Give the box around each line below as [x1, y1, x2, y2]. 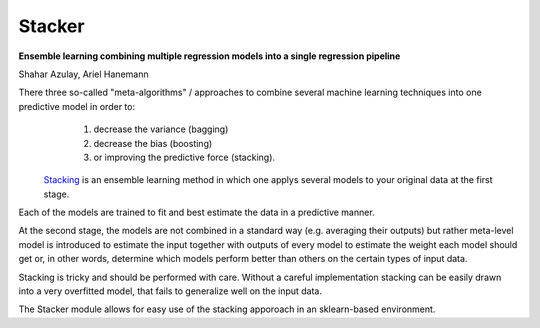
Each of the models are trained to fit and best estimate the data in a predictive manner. [18, 206, 375, 219]
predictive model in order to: [18, 100, 135, 112]
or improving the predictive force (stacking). [93, 151, 275, 163]
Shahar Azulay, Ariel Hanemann [18, 68, 149, 80]
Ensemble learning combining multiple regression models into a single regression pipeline [18, 50, 401, 62]
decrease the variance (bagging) [93, 123, 229, 135]
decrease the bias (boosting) [93, 137, 213, 149]
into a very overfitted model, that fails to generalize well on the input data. [18, 285, 322, 297]
